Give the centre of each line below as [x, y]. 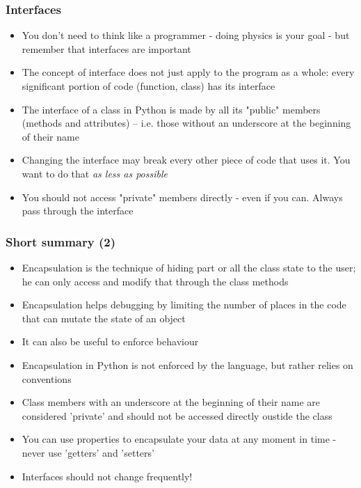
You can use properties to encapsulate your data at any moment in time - [179, 439]
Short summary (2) [61, 241]
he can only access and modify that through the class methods [155, 281]
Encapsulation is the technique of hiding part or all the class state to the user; [189, 267]
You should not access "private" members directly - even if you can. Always [182, 197]
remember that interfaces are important [106, 48]
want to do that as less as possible [95, 173]
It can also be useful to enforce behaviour [110, 341]
